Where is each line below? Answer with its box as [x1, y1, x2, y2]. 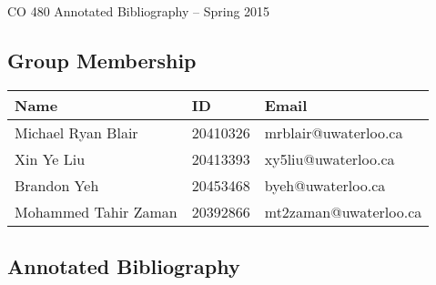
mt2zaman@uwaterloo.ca [264, 200, 422, 222]
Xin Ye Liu [15, 148, 86, 169]
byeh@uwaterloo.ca [264, 174, 386, 196]
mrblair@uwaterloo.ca [264, 121, 403, 143]
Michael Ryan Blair [15, 121, 138, 143]
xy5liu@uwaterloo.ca [264, 148, 395, 169]
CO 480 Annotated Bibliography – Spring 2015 [7, 2, 270, 20]
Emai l [264, 94, 308, 116]
